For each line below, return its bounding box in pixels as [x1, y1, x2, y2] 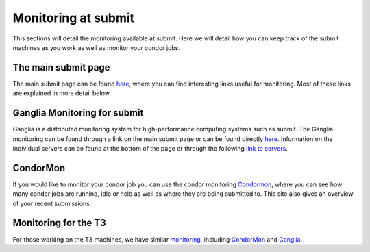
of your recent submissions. [12, 199, 92, 207]
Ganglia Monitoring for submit [12, 107, 144, 119]
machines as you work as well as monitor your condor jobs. [12, 43, 181, 51]
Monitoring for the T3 [12, 217, 106, 229]
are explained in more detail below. [12, 89, 111, 97]
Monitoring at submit [12, 10, 135, 25]
